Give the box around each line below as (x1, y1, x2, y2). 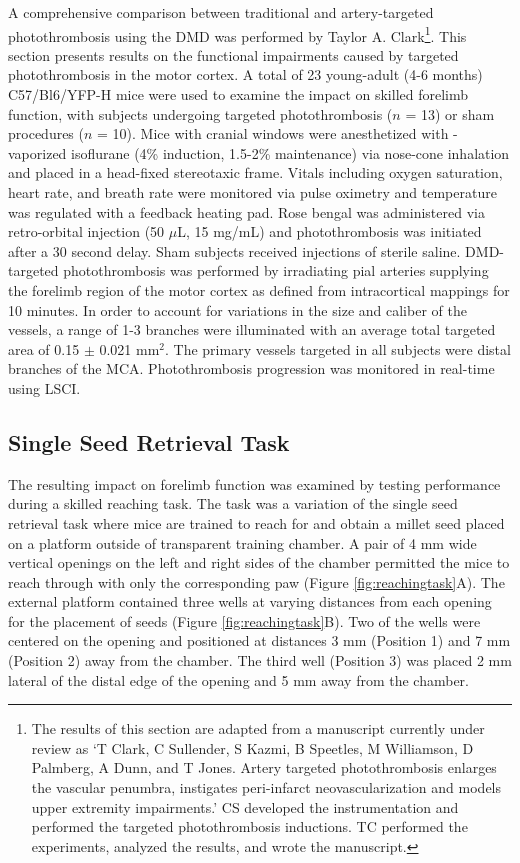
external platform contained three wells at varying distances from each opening (8, 591, 492, 612)
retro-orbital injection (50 (8, 221, 165, 242)
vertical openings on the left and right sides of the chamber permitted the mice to (8, 552, 510, 573)
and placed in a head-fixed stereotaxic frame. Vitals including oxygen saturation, (8, 162, 503, 183)
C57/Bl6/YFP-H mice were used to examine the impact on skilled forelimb (8, 84, 469, 105)
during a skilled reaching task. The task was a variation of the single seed (8, 493, 458, 514)
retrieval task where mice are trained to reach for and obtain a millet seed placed (8, 512, 505, 533)
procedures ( (8, 123, 84, 144)
